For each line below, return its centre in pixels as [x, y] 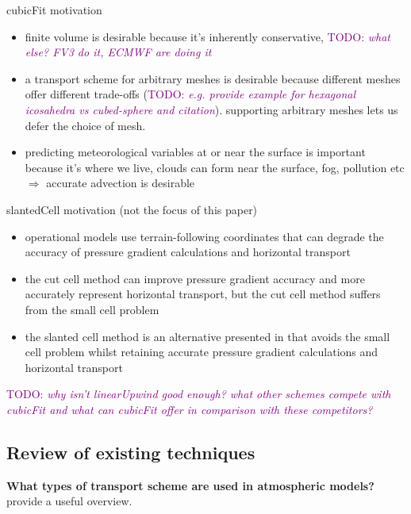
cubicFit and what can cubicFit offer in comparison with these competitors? [190, 409]
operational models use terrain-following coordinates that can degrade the [204, 236]
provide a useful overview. [69, 501]
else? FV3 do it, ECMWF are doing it [118, 52]
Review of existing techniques [131, 452]
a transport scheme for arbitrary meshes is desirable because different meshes [213, 78]
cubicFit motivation [54, 10]
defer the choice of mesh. [85, 125]
